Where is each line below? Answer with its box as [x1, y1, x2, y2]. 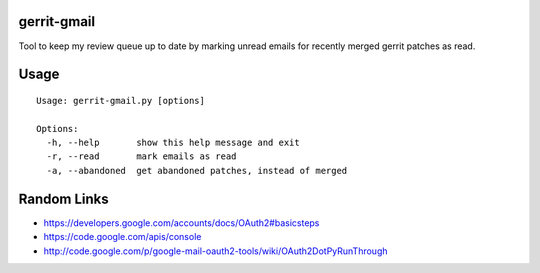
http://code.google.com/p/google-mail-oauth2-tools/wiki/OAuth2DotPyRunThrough [43, 245, 388, 257]
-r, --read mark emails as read [46, 151, 237, 162]
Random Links [18, 190, 109, 207]
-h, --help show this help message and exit [46, 137, 300, 149]
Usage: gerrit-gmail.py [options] [36, 95, 205, 106]
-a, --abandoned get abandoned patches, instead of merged [46, 165, 348, 176]
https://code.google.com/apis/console [43, 231, 202, 243]
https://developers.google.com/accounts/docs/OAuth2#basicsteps [43, 216, 320, 229]
